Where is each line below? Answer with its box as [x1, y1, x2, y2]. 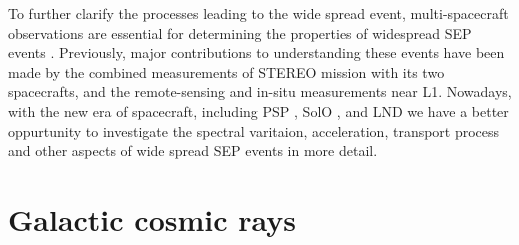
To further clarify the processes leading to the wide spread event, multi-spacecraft [8, 3, 509, 23]
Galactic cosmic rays [8, 198, 296, 239]
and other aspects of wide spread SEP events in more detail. [8, 140, 378, 161]
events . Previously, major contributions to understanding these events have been [8, 42, 505, 63]
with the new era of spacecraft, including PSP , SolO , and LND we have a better [8, 100, 509, 121]
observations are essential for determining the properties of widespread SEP [8, 22, 472, 43]
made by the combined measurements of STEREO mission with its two [8, 61, 445, 82]
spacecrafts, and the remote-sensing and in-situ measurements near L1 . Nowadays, [8, 81, 512, 102]
